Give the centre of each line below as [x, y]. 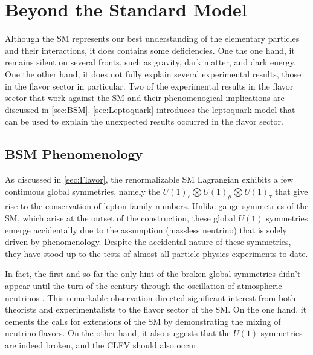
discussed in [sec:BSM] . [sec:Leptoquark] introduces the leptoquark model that [150, 109]
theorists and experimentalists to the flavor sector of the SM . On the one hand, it [156, 309]
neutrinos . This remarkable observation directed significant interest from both [150, 297]
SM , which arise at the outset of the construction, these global [120, 218]
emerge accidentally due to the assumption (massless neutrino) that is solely [146, 230]
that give [291, 191]
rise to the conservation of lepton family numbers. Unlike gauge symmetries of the [157, 206]
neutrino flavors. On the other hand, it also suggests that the [118, 333]
